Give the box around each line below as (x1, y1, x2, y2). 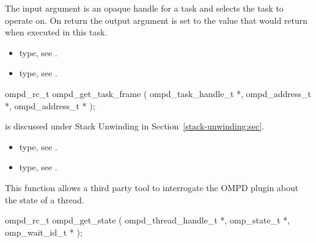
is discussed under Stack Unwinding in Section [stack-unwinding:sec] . (5, 120, 265, 132)
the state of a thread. (5, 193, 84, 206)
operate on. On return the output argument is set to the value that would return (5, 13, 308, 26)
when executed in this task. (5, 26, 108, 38)
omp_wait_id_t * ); (5, 225, 83, 238)
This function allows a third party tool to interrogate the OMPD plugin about (5, 181, 299, 194)
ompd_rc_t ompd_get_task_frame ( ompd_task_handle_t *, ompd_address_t (5, 87, 311, 100)
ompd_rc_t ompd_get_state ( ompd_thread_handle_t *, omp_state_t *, (5, 214, 290, 227)
